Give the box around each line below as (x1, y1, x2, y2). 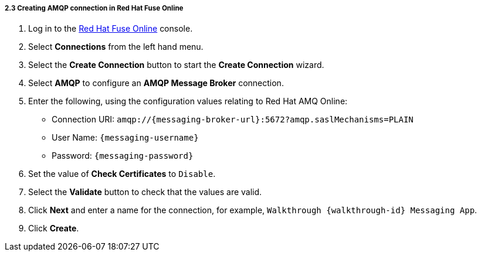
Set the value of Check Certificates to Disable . (28, 169, 216, 179)
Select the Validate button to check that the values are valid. (28, 187, 262, 197)
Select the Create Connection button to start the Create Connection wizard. (28, 60, 324, 70)
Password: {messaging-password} (52, 151, 194, 161)
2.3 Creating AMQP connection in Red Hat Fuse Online (5, 4, 184, 12)
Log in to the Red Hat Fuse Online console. (28, 23, 193, 34)
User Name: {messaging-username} (52, 132, 199, 143)
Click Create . (28, 223, 79, 234)
